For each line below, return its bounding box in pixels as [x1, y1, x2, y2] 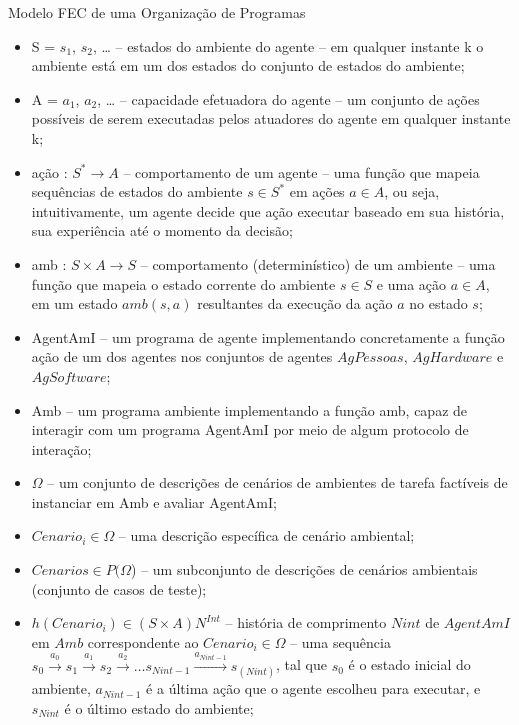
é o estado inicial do [348, 654, 471, 675]
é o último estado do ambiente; [64, 697, 254, 718]
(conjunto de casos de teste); [31, 578, 207, 599]
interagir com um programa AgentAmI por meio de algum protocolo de [31, 419, 469, 440]
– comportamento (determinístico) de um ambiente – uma [140, 253, 496, 274]
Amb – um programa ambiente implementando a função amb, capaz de [31, 399, 468, 420]
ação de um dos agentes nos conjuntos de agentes [31, 346, 333, 367]
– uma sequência [290, 631, 391, 652]
